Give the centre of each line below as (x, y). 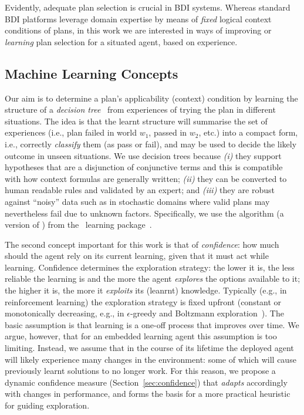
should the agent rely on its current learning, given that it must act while (137, 256)
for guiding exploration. (47, 405)
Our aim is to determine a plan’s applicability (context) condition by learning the (151, 98)
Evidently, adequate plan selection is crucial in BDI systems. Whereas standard (148, 7)
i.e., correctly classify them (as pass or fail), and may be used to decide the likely (151, 144)
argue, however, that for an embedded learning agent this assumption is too (141, 336)
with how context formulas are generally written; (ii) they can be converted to (146, 178)
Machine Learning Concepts (92, 73)
